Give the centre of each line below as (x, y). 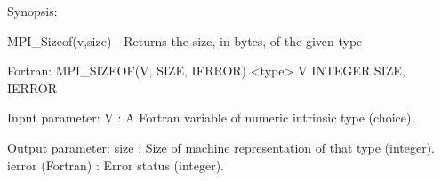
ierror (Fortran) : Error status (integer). (116, 165)
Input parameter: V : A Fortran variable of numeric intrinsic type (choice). (211, 118)
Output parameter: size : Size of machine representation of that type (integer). (221, 147)
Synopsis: (32, 11)
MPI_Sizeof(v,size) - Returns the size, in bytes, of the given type (185, 40)
